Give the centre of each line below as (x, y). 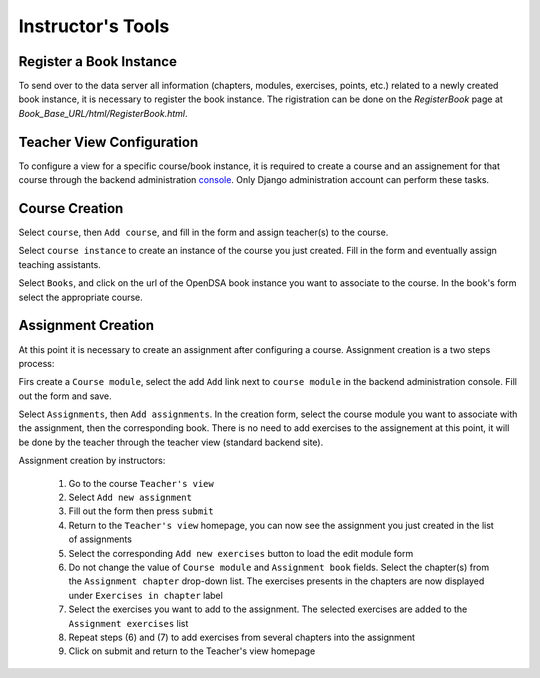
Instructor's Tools (94, 26)
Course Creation (71, 208)
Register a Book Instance (97, 61)
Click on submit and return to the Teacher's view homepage (192, 651)
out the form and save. (65, 396)
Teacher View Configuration (108, 141)
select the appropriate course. (81, 297)
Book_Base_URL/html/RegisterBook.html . (103, 113)
